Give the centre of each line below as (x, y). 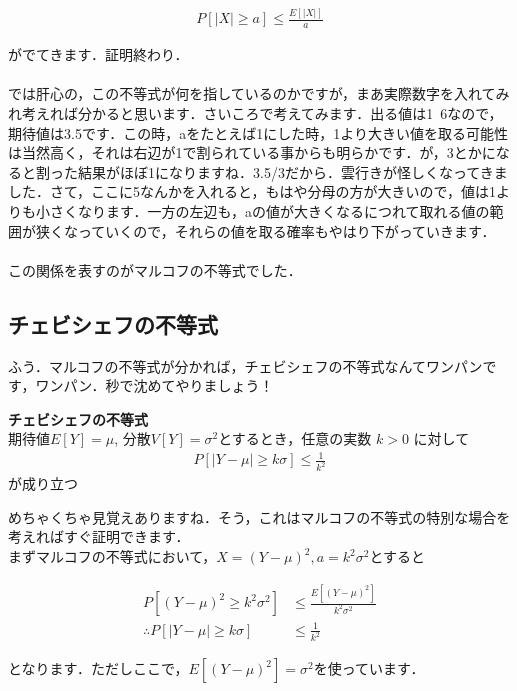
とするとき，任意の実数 (295, 438)
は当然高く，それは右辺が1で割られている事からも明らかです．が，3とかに (252, 152)
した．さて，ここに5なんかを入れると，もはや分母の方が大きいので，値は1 (252, 191)
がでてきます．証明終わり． (98, 54)
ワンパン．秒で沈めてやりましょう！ (154, 385)
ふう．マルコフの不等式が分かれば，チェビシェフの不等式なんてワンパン (245, 365)
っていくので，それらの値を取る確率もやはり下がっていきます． (286, 230)
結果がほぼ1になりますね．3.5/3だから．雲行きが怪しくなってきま (292, 171)
